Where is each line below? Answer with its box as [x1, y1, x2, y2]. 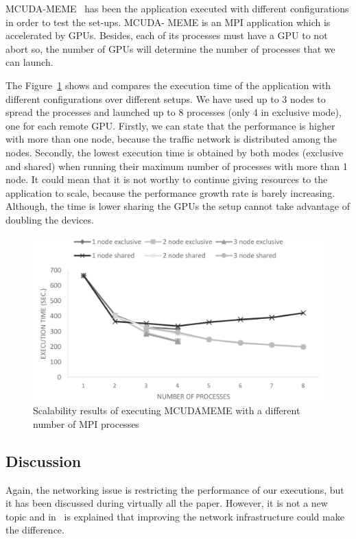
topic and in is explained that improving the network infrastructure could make [5, 509, 344, 523]
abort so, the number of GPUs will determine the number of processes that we [5, 41, 335, 56]
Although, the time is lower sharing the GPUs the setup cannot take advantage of [5, 199, 350, 213]
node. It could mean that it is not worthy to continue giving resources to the [5, 172, 328, 187]
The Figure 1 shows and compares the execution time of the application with [5, 77, 331, 92]
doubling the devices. [5, 212, 94, 226]
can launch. [5, 55, 54, 69]
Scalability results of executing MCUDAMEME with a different [33, 403, 300, 418]
